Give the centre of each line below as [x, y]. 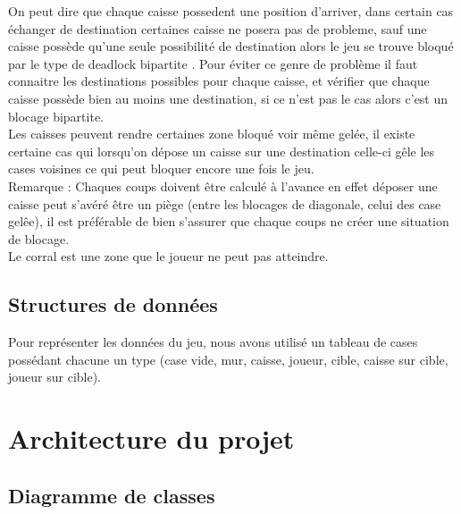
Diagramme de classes [112, 495]
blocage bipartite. [56, 116]
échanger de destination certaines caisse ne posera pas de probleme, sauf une [218, 28]
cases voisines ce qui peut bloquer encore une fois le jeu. [161, 169]
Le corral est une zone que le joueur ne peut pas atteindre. [168, 256]
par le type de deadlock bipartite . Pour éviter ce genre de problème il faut [213, 63]
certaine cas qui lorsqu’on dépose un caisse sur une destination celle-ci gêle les [222, 151]
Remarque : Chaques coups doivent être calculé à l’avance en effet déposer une [223, 185]
